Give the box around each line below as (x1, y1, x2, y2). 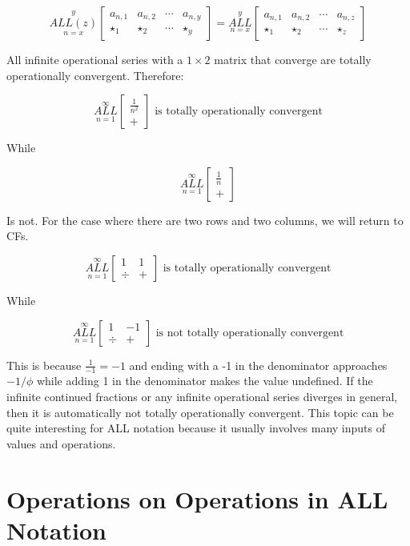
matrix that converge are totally (214, 51, 372, 67)
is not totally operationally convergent (155, 327, 344, 339)
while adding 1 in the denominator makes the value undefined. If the (36, 372, 373, 389)
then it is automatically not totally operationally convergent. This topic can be (6, 403, 394, 420)
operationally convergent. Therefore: (6, 66, 184, 83)
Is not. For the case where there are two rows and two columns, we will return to (6, 211, 404, 228)
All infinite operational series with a (6, 51, 183, 67)
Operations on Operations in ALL (6, 482, 388, 515)
